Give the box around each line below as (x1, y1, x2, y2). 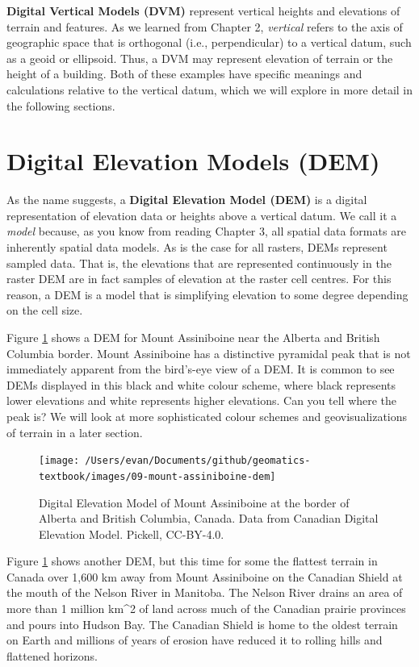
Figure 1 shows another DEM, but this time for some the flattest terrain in (6, 552, 378, 569)
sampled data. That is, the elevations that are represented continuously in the (6, 254, 392, 271)
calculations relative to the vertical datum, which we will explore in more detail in (6, 81, 413, 98)
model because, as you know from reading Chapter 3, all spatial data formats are (6, 223, 406, 240)
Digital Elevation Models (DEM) (6, 144, 380, 177)
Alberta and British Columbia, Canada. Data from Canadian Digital (39, 510, 379, 527)
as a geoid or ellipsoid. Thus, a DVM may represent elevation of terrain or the (6, 49, 393, 66)
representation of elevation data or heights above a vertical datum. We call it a (6, 206, 397, 223)
